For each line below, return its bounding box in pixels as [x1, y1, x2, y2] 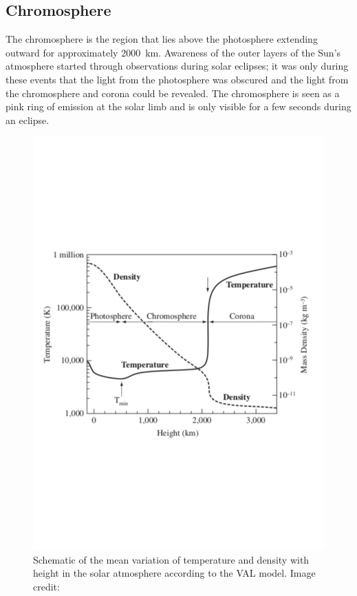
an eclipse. [6, 112, 50, 127]
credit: [33, 579, 60, 594]
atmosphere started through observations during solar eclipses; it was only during [6, 59, 349, 73]
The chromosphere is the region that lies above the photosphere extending [6, 32, 318, 46]
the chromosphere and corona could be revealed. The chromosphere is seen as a [6, 85, 340, 100]
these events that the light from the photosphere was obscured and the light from [6, 72, 349, 86]
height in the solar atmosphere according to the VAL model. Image [33, 566, 316, 580]
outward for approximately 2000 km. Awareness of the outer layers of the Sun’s [6, 45, 341, 59]
